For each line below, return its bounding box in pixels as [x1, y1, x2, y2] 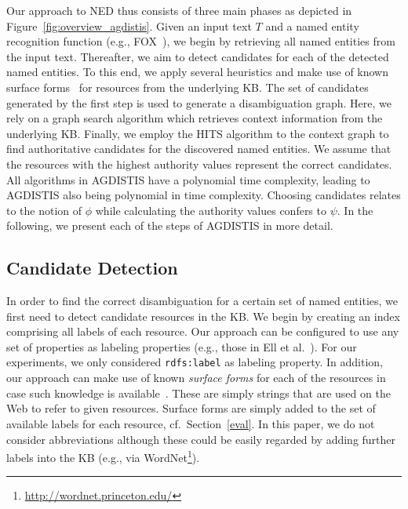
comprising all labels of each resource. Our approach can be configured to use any [6, 323, 399, 340]
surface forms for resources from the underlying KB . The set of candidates [6, 78, 369, 95]
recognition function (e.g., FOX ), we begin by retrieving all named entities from [6, 33, 395, 49]
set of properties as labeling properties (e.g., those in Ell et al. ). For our [6, 338, 357, 354]
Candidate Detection [6, 256, 178, 280]
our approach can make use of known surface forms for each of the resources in [6, 369, 386, 386]
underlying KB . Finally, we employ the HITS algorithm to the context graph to [6, 125, 389, 141]
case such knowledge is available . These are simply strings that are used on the [6, 384, 391, 401]
